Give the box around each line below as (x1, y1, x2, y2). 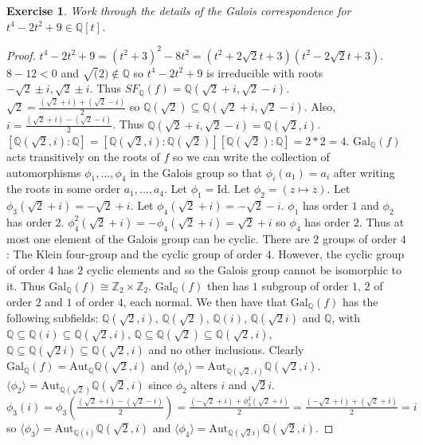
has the (343, 293, 378, 309)
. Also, (304, 98, 336, 115)
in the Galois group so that (130, 163, 263, 180)
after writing (333, 163, 395, 180)
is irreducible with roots (206, 64, 323, 81)
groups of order (322, 230, 398, 246)
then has (206, 277, 249, 293)
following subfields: (6, 309, 99, 326)
